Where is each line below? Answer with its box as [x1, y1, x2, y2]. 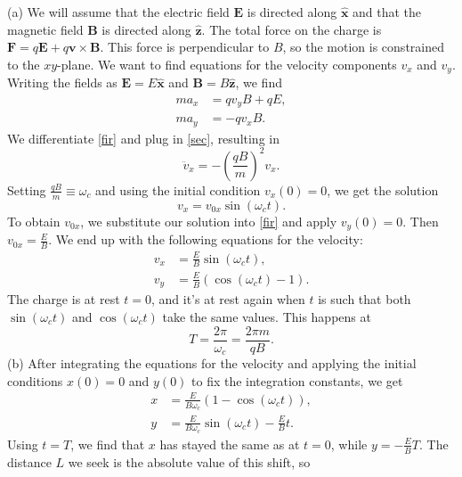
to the [7, 54, 40, 73]
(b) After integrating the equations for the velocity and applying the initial [7, 354, 417, 373]
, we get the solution [327, 180, 439, 199]
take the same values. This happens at [162, 307, 371, 325]
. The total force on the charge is [201, 20, 382, 38]
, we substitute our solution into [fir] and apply [80, 211, 337, 230]
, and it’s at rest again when [150, 290, 305, 308]
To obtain [7, 211, 61, 230]
